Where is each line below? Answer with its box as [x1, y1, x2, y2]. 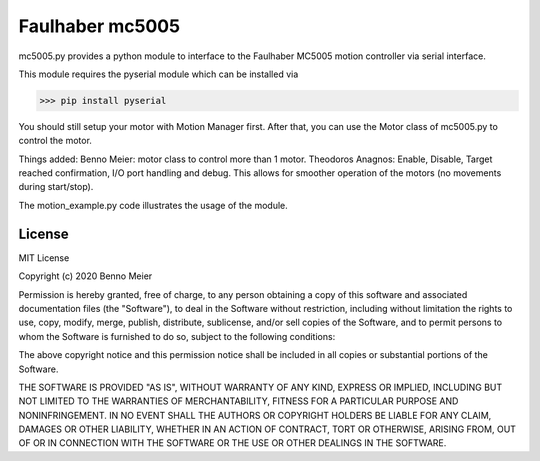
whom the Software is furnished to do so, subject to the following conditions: [18, 330, 336, 342]
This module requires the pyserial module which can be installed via [18, 68, 299, 80]
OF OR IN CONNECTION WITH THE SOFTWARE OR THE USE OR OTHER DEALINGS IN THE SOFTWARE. [18, 437, 447, 449]
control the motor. [18, 135, 92, 147]
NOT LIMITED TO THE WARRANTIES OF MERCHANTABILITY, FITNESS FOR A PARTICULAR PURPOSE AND [18, 395, 459, 407]
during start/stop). [18, 181, 94, 193]
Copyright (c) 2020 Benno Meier [18, 270, 153, 282]
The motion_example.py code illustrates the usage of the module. [18, 199, 289, 211]
